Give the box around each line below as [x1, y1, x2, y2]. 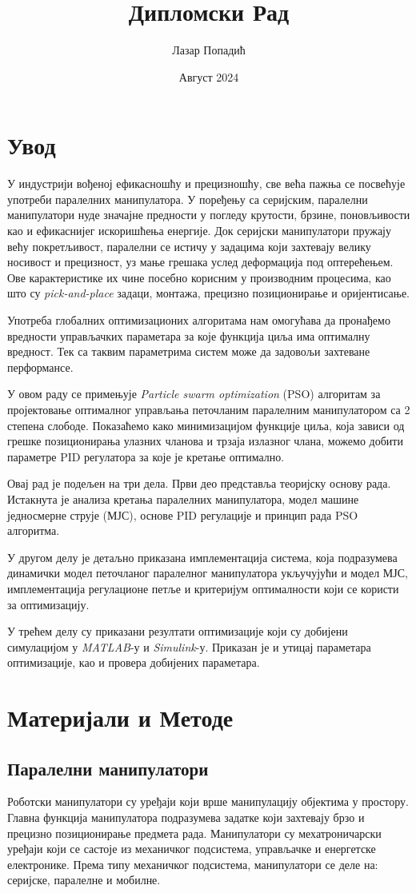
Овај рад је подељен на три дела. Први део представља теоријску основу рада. [7, 475, 391, 492]
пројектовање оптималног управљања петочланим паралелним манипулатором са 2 [7, 401, 410, 417]
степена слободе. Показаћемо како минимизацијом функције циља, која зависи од [7, 417, 405, 433]
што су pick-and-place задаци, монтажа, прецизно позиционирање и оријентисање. [7, 285, 410, 301]
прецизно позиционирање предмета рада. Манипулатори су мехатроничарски [7, 824, 382, 841]
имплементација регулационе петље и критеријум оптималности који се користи [7, 580, 399, 596]
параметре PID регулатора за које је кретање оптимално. [7, 448, 285, 464]
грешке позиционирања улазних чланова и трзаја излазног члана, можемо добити [7, 433, 403, 449]
